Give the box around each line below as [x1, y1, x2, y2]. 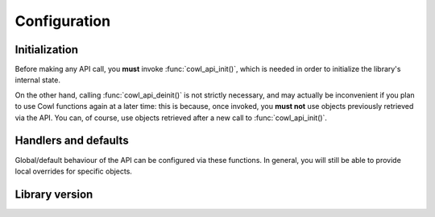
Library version [14, 187, 93, 201]
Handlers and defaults [14, 134, 129, 148]
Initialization [14, 43, 79, 56]
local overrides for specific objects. [14, 166, 133, 176]
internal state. [14, 75, 60, 85]
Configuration [14, 12, 111, 30]
